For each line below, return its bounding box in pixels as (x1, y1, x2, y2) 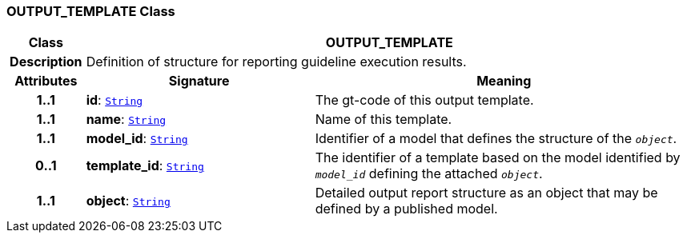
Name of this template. (315, 111, 452, 128)
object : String (86, 193, 171, 209)
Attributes (14, 73, 78, 90)
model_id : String (86, 130, 188, 147)
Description (10, 54, 82, 70)
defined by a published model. (315, 201, 498, 217)
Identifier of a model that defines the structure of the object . (315, 130, 677, 147)
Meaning (476, 73, 532, 90)
